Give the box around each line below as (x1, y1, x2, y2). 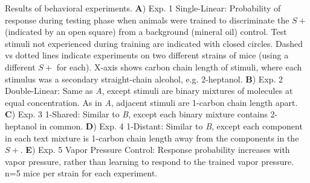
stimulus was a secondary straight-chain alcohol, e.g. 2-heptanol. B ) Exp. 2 (5, 72, 283, 85)
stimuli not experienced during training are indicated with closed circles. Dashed (5, 37, 303, 49)
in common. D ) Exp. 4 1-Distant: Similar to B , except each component (39, 119, 303, 132)
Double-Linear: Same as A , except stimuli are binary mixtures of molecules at (5, 84, 293, 97)
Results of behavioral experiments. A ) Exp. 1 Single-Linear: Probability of (5, 2, 281, 14)
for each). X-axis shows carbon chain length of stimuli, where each (56, 60, 302, 73)
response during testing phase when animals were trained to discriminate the (5, 13, 289, 26)
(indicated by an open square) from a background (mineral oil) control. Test (5, 25, 287, 38)
